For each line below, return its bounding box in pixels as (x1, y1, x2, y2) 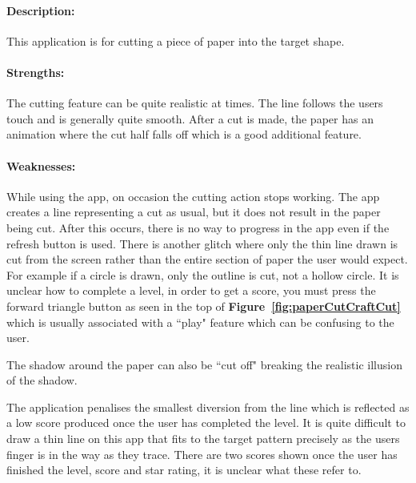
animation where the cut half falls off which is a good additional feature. (6, 126, 362, 143)
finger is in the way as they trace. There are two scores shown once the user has (6, 445, 398, 462)
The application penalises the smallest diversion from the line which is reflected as (6, 398, 410, 415)
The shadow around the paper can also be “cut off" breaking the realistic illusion (6, 356, 402, 372)
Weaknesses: (6, 157, 76, 174)
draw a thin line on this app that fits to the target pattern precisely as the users (6, 430, 400, 447)
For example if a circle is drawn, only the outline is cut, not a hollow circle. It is (6, 266, 399, 283)
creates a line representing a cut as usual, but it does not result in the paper (6, 203, 381, 220)
